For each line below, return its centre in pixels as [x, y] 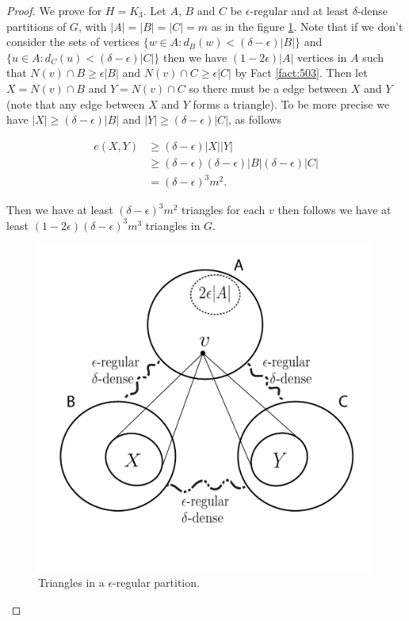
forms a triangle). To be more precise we [291, 103]
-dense [373, 10]
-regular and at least [300, 10]
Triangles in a [71, 583]
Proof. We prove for [54, 10]
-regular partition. [156, 583]
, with [92, 26]
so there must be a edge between [268, 88]
